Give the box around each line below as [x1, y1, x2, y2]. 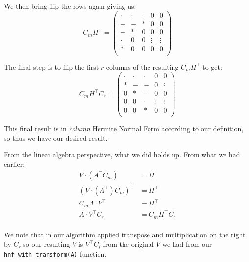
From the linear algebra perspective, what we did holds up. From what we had [4, 149, 240, 159]
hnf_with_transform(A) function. [4, 248, 107, 259]
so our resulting [23, 239, 70, 249]
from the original [103, 239, 154, 249]
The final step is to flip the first [4, 61, 99, 72]
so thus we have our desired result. [4, 133, 108, 143]
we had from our [162, 239, 212, 249]
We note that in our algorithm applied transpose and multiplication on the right [4, 229, 246, 239]
